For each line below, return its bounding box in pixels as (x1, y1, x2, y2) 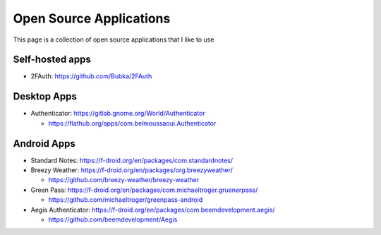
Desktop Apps (13, 90, 78, 102)
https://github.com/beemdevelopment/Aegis (48, 215, 178, 224)
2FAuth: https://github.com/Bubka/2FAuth (30, 72, 152, 80)
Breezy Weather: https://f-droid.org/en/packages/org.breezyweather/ (30, 166, 233, 174)
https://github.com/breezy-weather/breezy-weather (48, 176, 200, 184)
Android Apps (13, 138, 75, 150)
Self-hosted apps (13, 54, 92, 66)
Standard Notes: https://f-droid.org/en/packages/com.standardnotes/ (30, 156, 233, 164)
